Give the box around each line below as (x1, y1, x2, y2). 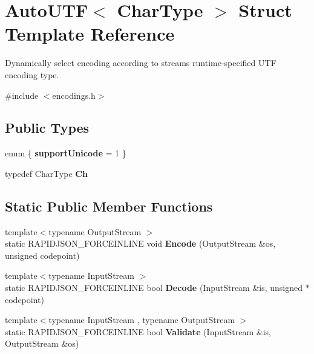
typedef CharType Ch (5, 167, 88, 179)
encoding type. (5, 68, 59, 81)
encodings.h (52, 88, 96, 101)
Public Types (5, 118, 90, 137)
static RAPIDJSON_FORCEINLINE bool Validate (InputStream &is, (5, 325, 271, 338)
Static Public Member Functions (5, 196, 213, 215)
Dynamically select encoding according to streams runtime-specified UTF (5, 56, 276, 69)
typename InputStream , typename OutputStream (48, 313, 235, 326)
